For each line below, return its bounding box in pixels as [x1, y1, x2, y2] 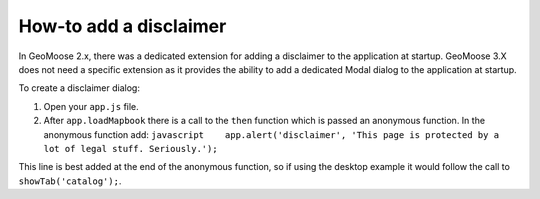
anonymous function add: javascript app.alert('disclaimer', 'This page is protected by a [43, 128, 500, 140]
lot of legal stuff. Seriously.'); [43, 143, 219, 154]
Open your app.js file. [43, 100, 139, 112]
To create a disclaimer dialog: [18, 82, 140, 94]
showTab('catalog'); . [18, 175, 122, 187]
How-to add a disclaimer [18, 15, 227, 37]
